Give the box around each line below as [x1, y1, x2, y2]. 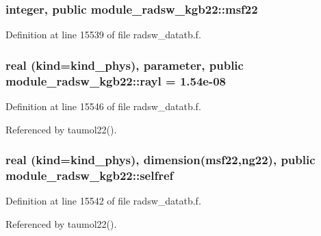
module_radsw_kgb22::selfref [5, 166, 174, 183]
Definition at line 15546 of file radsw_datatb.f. [5, 99, 201, 113]
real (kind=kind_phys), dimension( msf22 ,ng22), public [5, 151, 316, 168]
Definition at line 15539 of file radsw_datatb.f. [5, 27, 201, 42]
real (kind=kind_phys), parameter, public [5, 56, 244, 73]
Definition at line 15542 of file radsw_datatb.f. [5, 194, 201, 208]
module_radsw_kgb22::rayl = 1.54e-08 [5, 72, 227, 89]
